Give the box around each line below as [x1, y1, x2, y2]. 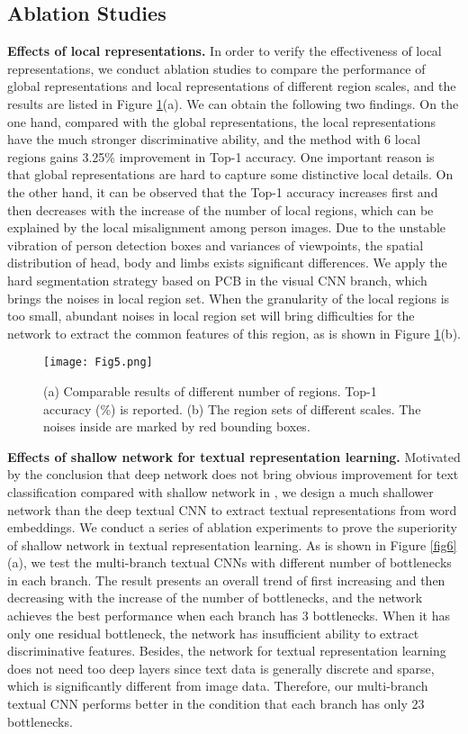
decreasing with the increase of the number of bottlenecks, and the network [7, 588, 423, 607]
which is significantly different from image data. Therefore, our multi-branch [7, 676, 428, 695]
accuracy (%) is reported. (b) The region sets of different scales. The [43, 399, 421, 418]
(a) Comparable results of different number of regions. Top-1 [43, 381, 377, 400]
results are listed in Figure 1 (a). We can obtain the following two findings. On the [7, 94, 459, 113]
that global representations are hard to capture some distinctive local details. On [7, 165, 454, 184]
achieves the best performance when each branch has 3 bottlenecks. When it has [7, 606, 451, 625]
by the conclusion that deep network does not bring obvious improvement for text [7, 465, 459, 484]
